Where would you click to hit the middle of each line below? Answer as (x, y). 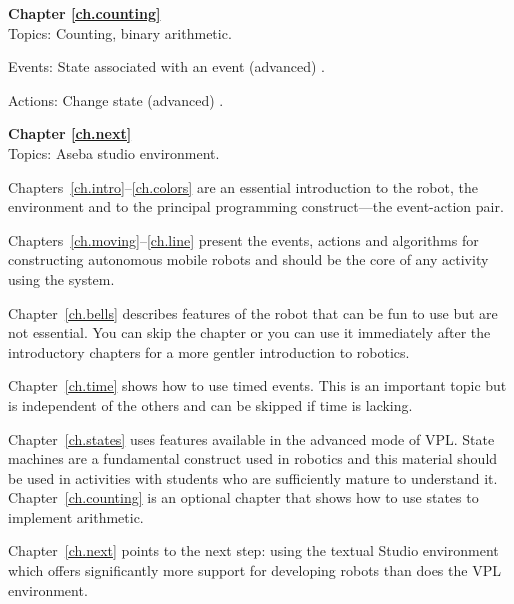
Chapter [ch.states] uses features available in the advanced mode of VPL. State (251, 438)
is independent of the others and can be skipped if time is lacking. (210, 404)
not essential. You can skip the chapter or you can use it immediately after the (249, 332)
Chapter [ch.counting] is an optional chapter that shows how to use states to (243, 497)
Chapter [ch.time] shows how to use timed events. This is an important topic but (257, 385)
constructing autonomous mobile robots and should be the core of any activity (248, 259)
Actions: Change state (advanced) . (116, 99)
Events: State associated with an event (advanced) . (166, 66)
